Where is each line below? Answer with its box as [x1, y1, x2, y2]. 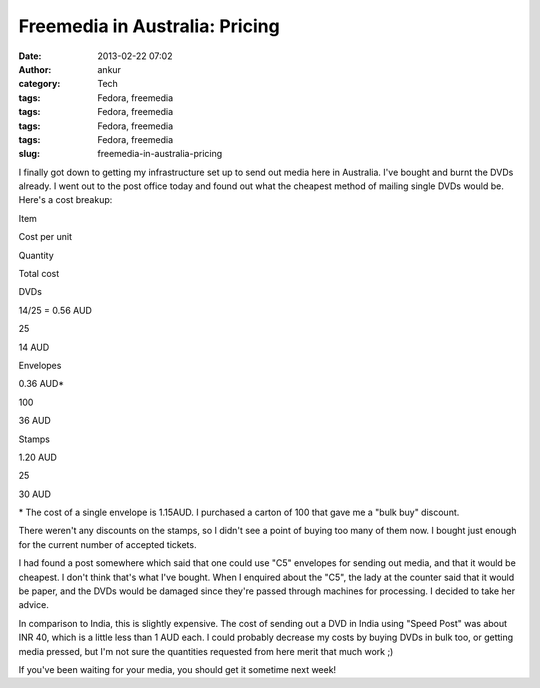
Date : [18, 50, 42, 62]
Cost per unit [18, 231, 72, 243]
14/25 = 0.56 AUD [18, 304, 92, 316]
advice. [18, 599, 49, 611]
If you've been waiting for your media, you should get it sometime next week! [18, 664, 337, 675]
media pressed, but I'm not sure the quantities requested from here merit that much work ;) [18, 645, 394, 657]
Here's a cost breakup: [18, 194, 113, 206]
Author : [18, 63, 52, 75]
